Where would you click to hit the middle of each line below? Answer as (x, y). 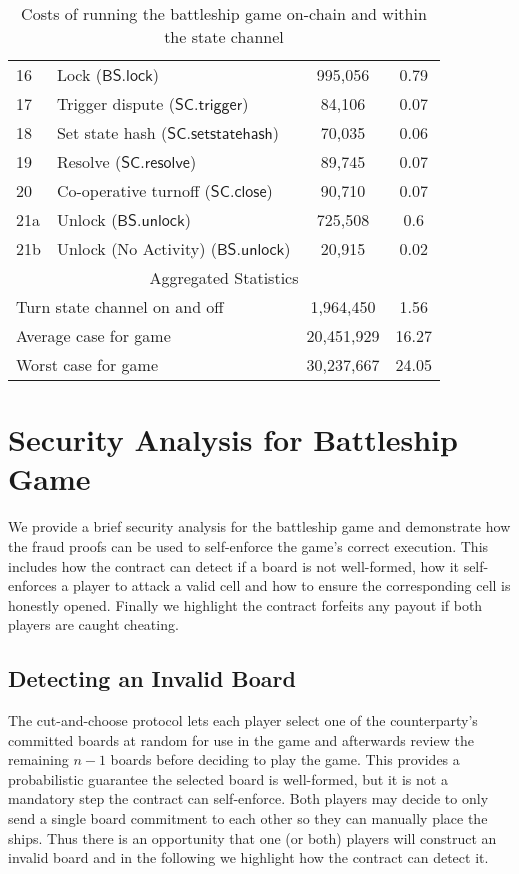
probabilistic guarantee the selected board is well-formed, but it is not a (228, 778)
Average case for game (93, 335)
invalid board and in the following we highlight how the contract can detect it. (248, 857)
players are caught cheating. (93, 624)
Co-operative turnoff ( (133, 190)
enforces (32, 585)
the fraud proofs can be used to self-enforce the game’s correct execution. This (248, 545)
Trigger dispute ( (115, 103)
